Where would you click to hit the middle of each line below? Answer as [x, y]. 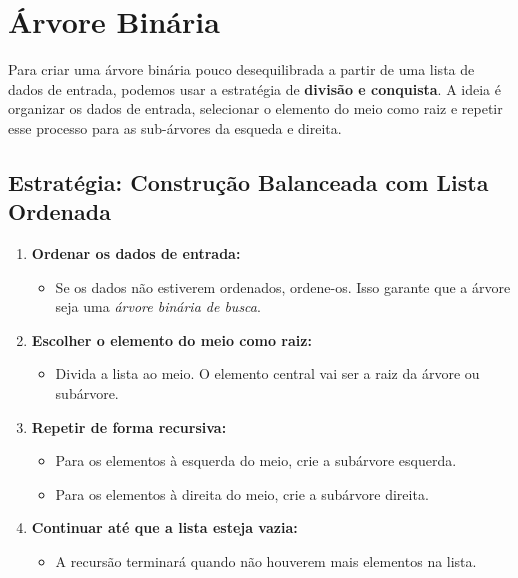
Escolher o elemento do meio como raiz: [171, 339]
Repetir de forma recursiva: [129, 426]
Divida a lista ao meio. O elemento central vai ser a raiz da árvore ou [267, 373]
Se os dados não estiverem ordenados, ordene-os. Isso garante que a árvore [283, 286]
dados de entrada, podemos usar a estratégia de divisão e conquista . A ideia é [254, 88]
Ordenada [59, 211]
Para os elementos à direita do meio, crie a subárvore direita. [242, 493]
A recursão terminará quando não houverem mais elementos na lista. [266, 561]
